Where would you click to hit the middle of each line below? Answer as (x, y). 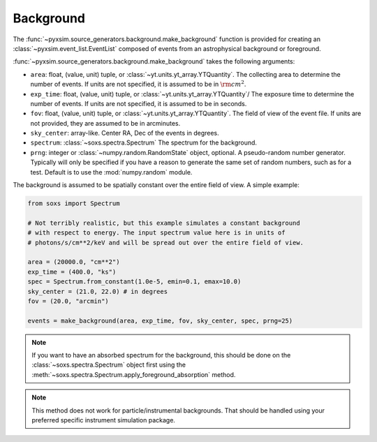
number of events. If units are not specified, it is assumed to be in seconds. (139, 103)
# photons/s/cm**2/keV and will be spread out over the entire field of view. (165, 242)
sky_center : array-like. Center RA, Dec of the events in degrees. (125, 133)
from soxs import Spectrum (74, 204)
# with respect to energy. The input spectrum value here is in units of (156, 233)
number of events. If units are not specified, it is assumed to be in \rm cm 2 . (138, 84)
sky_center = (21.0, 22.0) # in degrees (97, 291)
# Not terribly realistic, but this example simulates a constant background (164, 223)
